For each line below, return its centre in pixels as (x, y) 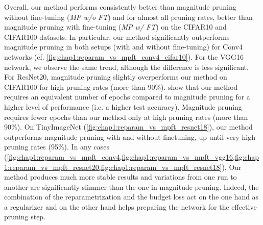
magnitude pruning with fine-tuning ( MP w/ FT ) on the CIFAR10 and (115, 27)
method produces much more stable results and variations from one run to (121, 177)
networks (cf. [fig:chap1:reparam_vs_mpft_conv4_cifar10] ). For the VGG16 (124, 56)
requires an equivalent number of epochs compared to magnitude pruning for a (127, 97)
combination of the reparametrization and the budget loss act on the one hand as (131, 197)
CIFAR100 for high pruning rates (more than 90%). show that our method (121, 86)
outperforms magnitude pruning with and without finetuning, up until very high (130, 136)
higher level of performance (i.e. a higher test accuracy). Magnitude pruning (123, 106)
